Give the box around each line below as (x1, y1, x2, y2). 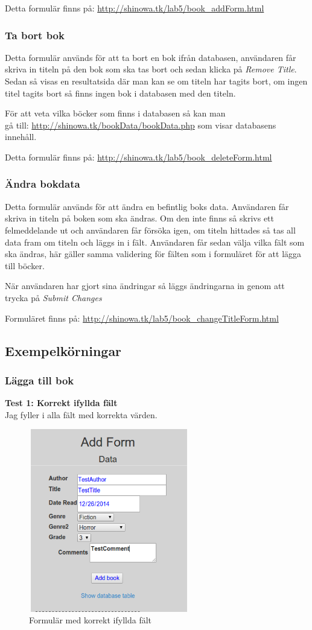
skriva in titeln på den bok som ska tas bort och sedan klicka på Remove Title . (5, 63, 297, 75)
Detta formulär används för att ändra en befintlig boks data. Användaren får (5, 200, 289, 212)
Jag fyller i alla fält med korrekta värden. (5, 408, 158, 421)
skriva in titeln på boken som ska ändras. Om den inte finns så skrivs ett (5, 212, 274, 224)
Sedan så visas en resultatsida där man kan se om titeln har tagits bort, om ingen (5, 75, 308, 87)
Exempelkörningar (5, 341, 122, 360)
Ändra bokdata (5, 176, 80, 191)
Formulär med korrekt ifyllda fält (29, 614, 151, 626)
